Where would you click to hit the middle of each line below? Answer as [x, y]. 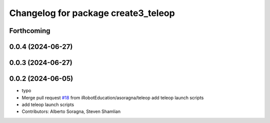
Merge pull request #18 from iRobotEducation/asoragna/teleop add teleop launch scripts [113, 97]
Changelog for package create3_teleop [92, 13]
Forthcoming [30, 31]
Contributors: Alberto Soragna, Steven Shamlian [71, 111]
